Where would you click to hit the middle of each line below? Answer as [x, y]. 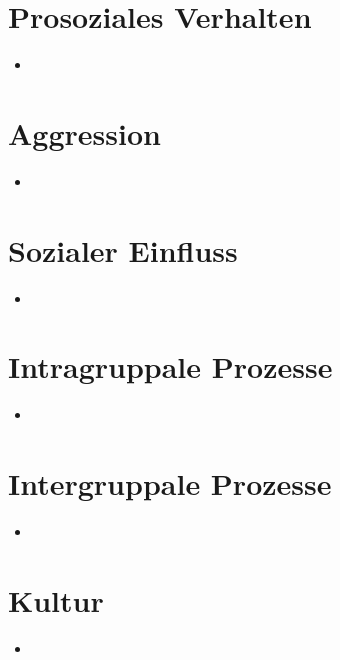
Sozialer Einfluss [123, 249]
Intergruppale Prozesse [170, 483]
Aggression [84, 132]
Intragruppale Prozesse [170, 366]
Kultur [56, 599]
